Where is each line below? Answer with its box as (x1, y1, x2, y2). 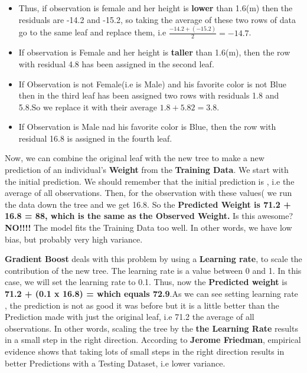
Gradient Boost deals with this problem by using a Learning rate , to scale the (5, 253, 302, 265)
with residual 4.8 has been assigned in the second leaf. (18, 57, 214, 70)
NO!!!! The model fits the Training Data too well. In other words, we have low (5, 221, 292, 234)
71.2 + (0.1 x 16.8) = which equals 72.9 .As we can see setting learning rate (5, 287, 298, 300)
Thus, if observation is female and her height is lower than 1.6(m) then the (18, 2, 293, 14)
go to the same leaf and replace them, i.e (18, 26, 166, 38)
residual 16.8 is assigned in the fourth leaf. (18, 132, 172, 144)
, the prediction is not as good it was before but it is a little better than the (5, 299, 279, 311)
